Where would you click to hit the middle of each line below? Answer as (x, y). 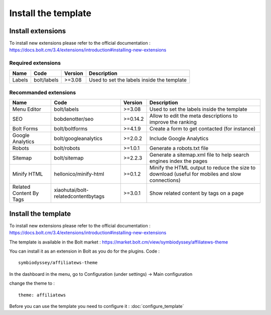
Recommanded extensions (43, 92)
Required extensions (35, 63)
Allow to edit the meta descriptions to (193, 116)
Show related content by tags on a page (196, 193)
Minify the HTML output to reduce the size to (202, 168)
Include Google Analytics (179, 138)
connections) (165, 180)
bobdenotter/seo (74, 119)
